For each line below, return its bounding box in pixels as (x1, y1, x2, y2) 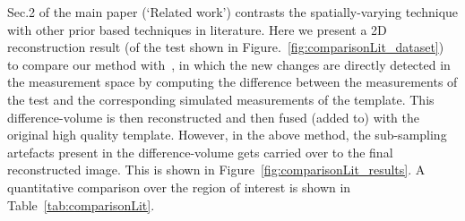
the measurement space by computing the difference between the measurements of (7, 72, 458, 91)
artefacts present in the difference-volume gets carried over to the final (7, 142, 393, 161)
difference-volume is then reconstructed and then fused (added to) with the (7, 107, 420, 126)
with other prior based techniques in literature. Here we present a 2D (7, 20, 387, 38)
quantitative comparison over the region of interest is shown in (7, 177, 351, 196)
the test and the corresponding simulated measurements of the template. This (7, 89, 435, 108)
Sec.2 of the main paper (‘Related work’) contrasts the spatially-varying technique (7, 3, 459, 21)
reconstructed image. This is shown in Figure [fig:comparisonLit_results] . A (7, 160, 426, 179)
